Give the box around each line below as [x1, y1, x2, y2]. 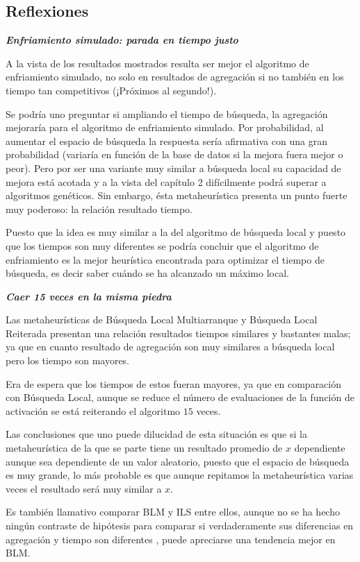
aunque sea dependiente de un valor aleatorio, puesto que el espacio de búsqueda [6, 454, 350, 468]
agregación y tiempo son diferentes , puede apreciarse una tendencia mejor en [6, 531, 336, 546]
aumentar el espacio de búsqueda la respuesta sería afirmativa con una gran [6, 133, 327, 148]
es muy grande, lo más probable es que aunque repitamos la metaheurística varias [6, 468, 354, 482]
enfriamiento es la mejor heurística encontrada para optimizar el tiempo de [6, 252, 325, 266]
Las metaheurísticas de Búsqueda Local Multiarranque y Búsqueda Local [6, 312, 318, 327]
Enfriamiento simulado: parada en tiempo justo [6, 33, 238, 47]
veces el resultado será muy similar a [6, 481, 162, 495]
